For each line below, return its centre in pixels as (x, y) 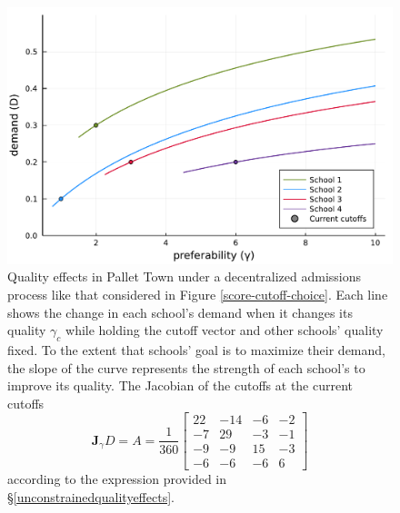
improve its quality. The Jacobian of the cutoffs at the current (180, 385)
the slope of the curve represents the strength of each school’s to (186, 367)
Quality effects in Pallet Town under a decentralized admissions (185, 276)
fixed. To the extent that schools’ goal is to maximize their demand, (196, 349)
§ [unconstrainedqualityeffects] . (91, 497)
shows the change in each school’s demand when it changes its (180, 312)
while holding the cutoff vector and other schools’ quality (225, 330)
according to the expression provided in (117, 479)
